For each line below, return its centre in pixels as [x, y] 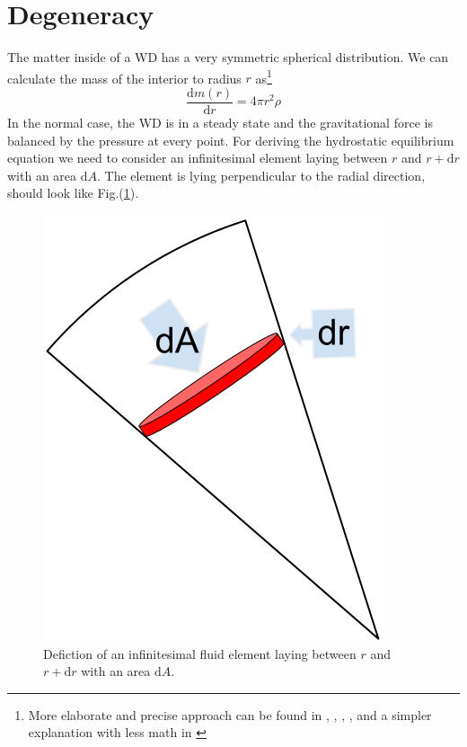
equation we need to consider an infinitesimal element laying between [198, 158]
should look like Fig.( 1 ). [73, 193]
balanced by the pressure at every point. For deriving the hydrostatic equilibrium [231, 140]
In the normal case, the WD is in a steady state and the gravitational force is [220, 123]
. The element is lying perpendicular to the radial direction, [261, 175]
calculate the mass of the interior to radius [124, 78]
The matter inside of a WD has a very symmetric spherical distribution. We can [228, 57]
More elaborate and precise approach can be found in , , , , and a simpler [230, 714]
